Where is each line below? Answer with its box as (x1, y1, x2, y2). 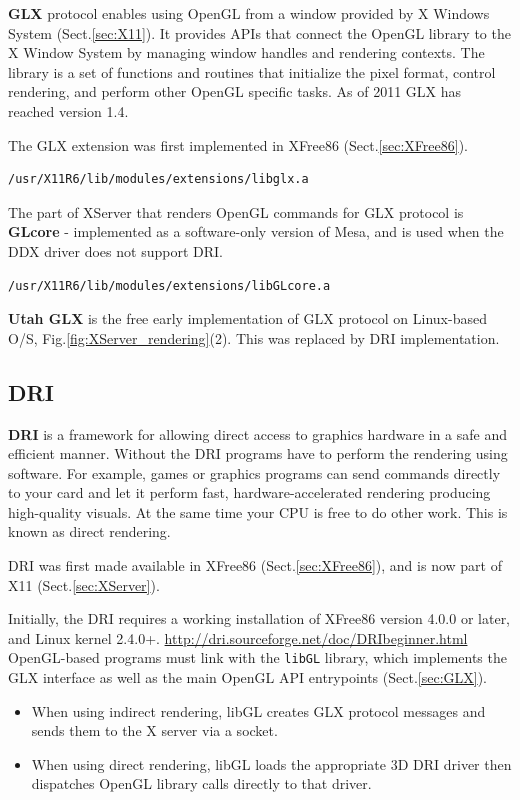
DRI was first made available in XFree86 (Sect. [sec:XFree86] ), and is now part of (8, 555, 502, 576)
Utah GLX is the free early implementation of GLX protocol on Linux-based (8, 308, 487, 329)
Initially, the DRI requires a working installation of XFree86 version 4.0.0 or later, (8, 608, 511, 629)
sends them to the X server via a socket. (31, 720, 278, 741)
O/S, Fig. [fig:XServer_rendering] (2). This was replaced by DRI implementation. (8, 327, 500, 348)
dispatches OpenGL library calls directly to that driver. (31, 773, 372, 794)
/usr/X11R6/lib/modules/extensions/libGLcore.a (8, 278, 331, 293)
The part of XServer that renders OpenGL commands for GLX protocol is (8, 201, 464, 222)
